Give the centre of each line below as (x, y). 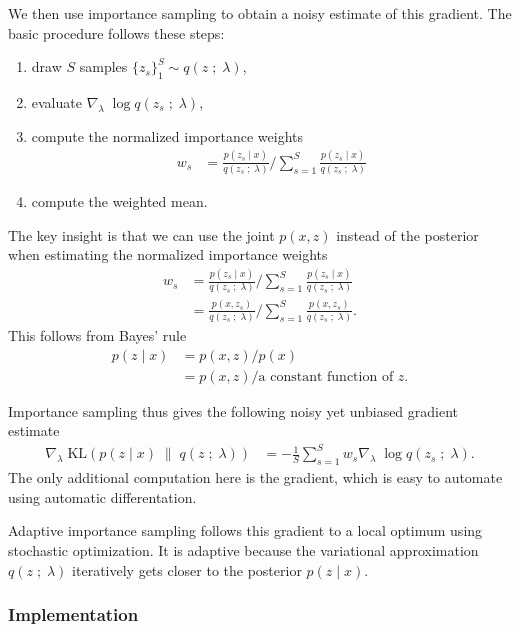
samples (103, 66)
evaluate (56, 101)
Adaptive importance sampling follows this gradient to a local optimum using (245, 530)
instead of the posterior (407, 234)
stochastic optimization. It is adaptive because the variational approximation (243, 550)
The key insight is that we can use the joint (141, 234)
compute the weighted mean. (119, 201)
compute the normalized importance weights (167, 135)
